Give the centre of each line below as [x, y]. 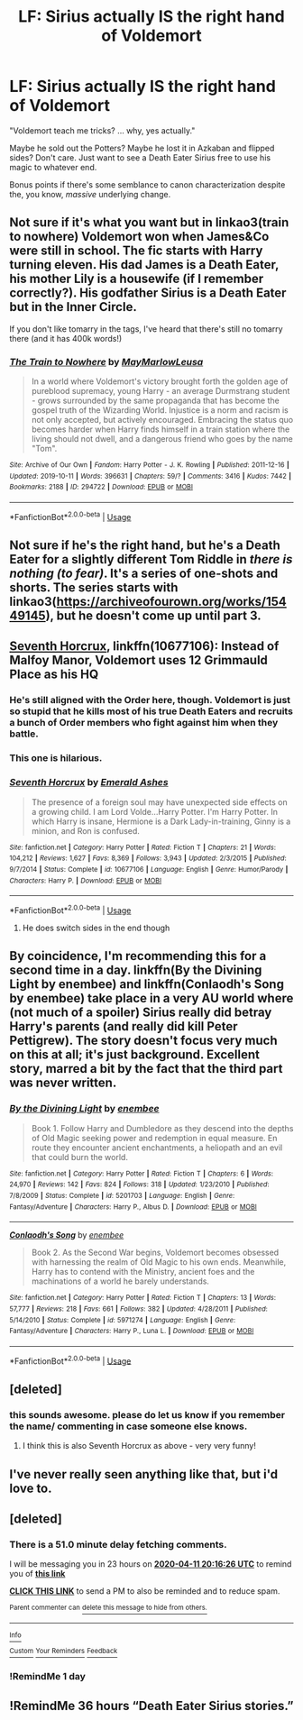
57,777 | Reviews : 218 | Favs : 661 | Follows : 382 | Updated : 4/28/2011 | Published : [138, 1309]
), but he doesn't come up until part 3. [153, 616]
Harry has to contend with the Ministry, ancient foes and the [143, 1272]
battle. [24, 734]
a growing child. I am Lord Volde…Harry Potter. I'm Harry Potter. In [154, 811]
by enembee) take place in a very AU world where [151, 998]
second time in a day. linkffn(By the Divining [136, 970]
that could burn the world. [80, 1157]
